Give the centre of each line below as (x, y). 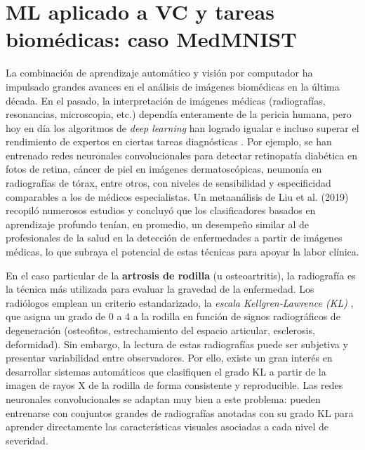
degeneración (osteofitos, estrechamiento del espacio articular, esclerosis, (160, 330)
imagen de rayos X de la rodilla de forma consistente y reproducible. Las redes (174, 385)
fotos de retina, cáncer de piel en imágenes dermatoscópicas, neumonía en (164, 169)
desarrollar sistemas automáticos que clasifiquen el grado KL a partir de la (166, 371)
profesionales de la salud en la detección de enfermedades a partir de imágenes (174, 238)
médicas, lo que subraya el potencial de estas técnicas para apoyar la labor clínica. (182, 252)
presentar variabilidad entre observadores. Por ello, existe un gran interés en (169, 358)
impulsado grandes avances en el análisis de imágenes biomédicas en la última (173, 86)
